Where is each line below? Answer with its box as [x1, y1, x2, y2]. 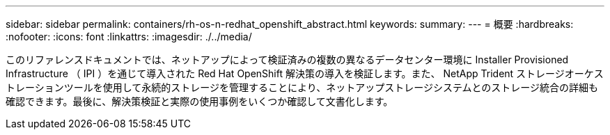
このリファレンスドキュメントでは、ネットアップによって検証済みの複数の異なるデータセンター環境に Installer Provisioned [6, 54, 569, 65]
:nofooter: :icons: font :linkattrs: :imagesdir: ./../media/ [6, 31, 252, 42]
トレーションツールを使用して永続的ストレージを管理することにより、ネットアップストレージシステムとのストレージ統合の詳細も [6, 81, 599, 93]
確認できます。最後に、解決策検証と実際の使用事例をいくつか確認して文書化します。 [6, 95, 393, 107]
